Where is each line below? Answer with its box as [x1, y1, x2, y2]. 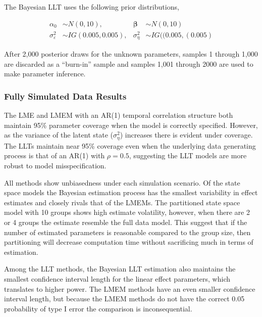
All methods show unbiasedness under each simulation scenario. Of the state [4, 177, 240, 188]
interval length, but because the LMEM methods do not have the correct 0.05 [4, 293, 245, 304]
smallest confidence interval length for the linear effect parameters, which [4, 273, 230, 284]
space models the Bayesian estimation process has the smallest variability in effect [4, 187, 258, 198]
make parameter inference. [4, 68, 86, 79]
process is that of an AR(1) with [4, 150, 105, 161]
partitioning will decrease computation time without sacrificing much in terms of [4, 237, 253, 247]
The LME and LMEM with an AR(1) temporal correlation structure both [4, 110, 233, 120]
